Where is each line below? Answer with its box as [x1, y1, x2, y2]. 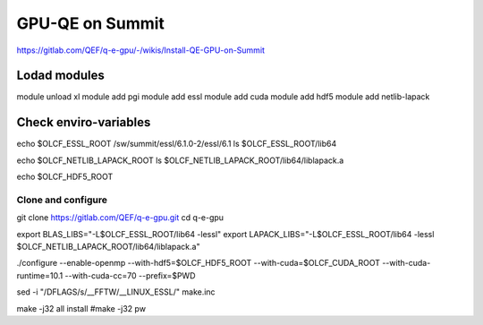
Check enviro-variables [16, 115, 151, 130]
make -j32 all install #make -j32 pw [16, 303, 147, 313]
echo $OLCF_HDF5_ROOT [16, 171, 114, 183]
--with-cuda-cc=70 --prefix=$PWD [64, 269, 196, 281]
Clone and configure [16, 193, 107, 206]
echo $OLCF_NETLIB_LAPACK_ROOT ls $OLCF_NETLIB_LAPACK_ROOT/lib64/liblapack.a [16, 155, 344, 166]
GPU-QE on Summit [16, 13, 165, 33]
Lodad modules [16, 68, 105, 83]
